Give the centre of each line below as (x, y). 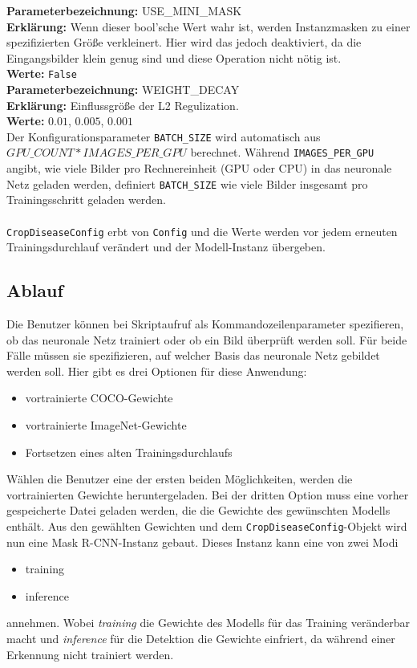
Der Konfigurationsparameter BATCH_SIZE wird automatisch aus (164, 136)
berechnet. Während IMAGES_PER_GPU (282, 152)
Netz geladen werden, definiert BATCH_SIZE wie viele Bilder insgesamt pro (187, 183)
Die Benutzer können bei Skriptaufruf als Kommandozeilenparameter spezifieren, (205, 324)
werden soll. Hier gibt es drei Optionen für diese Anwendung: (157, 371)
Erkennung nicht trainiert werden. (90, 654)
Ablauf (35, 290)
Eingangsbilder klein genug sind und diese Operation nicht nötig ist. (174, 57)
